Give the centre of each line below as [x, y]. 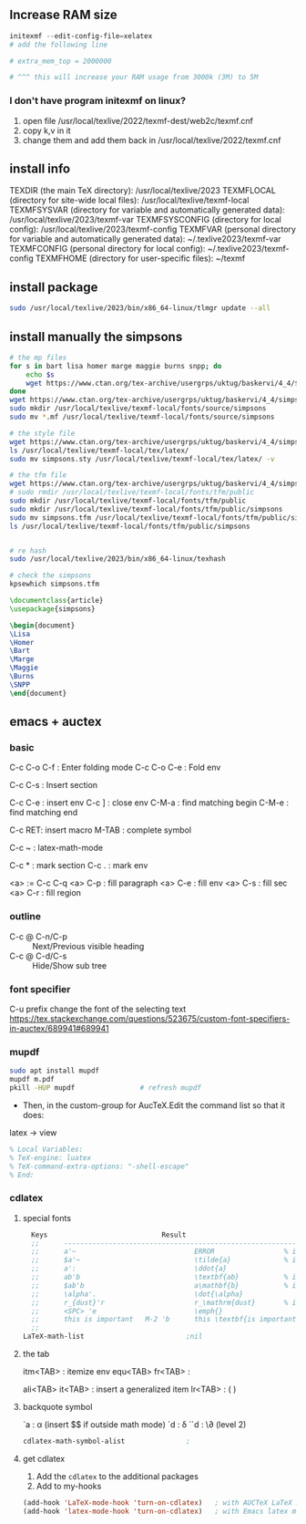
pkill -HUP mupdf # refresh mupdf [106, 1088]
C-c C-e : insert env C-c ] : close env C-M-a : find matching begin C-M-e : [149, 803]
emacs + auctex [56, 722]
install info [40, 169]
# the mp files [38, 358]
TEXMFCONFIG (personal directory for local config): [107, 249]
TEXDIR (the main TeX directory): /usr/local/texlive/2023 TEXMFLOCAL [143, 191]
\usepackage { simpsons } [52, 609]
